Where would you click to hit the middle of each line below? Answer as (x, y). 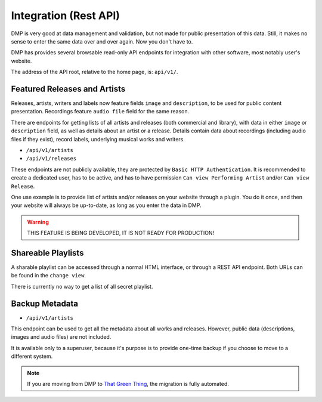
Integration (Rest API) (66, 16)
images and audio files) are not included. (61, 337)
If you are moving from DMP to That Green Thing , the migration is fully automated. (128, 384)
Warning (38, 222)
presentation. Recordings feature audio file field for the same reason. (100, 112)
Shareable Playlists (47, 253)
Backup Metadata (45, 303)
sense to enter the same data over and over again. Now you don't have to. (102, 41)
